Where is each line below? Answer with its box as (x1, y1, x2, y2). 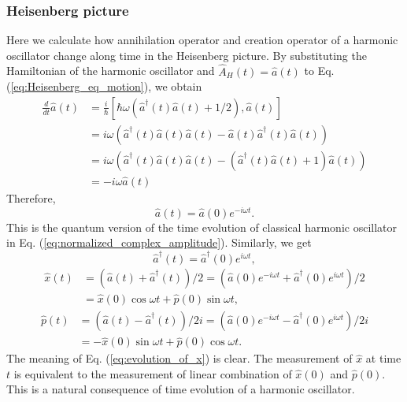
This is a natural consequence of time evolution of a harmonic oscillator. (6, 381, 355, 397)
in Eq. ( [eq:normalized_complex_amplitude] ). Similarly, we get (6, 234, 312, 251)
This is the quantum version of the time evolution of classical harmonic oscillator (6, 218, 398, 235)
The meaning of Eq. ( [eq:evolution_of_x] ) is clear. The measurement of (6, 350, 353, 367)
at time (365, 350, 401, 367)
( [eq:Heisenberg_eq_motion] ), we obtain (6, 78, 202, 95)
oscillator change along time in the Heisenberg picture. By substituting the (6, 47, 367, 63)
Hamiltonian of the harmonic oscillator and (6, 62, 215, 79)
